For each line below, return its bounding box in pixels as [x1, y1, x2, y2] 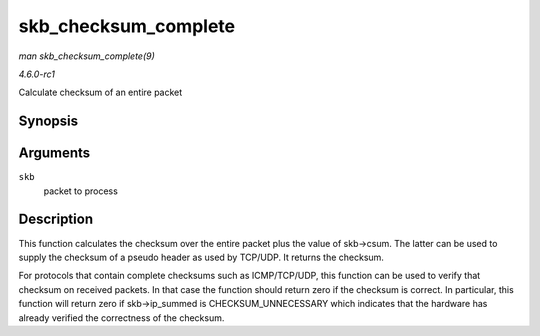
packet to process [43, 185, 119, 197]
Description [18, 211, 94, 228]
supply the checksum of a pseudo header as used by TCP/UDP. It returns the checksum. [18, 251, 385, 263]
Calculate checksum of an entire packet [18, 86, 183, 99]
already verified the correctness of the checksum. [18, 311, 225, 324]
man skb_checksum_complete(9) [18, 50, 155, 62]
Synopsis [18, 113, 79, 130]
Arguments [18, 145, 91, 162]
